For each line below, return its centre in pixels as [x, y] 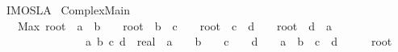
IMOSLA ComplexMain [68, 10]
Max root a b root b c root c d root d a [175, 25]
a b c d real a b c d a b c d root [239, 41]
